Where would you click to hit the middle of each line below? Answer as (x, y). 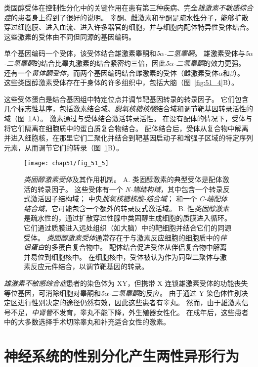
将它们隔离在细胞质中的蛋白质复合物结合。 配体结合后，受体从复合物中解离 (126, 128)
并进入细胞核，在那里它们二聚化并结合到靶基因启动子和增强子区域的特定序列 (129, 138)
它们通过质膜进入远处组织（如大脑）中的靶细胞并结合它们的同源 (128, 227)
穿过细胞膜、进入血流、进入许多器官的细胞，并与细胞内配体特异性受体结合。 (129, 27)
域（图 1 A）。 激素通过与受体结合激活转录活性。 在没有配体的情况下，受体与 (128, 118)
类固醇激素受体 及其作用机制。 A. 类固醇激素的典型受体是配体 (123, 179)
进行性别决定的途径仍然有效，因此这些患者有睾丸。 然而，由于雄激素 (129, 302)
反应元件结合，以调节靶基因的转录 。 (89, 266)
